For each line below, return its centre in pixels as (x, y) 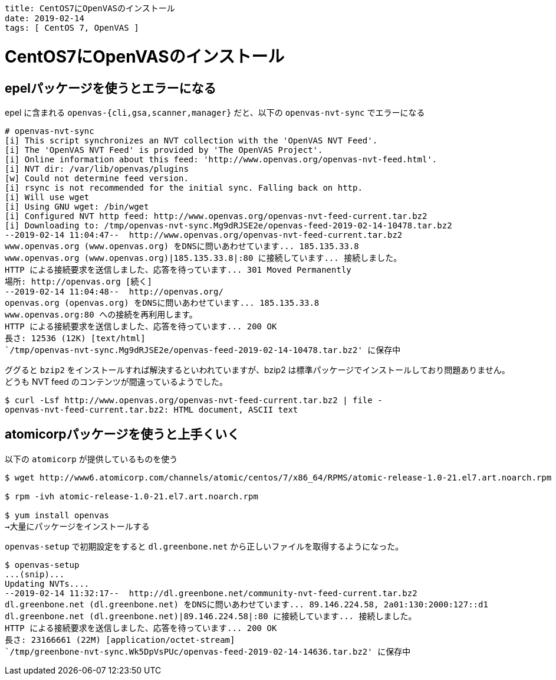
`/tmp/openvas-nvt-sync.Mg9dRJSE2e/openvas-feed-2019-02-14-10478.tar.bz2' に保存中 (203, 350)
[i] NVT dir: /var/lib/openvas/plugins (97, 169)
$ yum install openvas (57, 515)
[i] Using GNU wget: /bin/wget (77, 206)
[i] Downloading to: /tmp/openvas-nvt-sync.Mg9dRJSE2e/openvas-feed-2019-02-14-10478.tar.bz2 (228, 225)
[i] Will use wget (47, 197)
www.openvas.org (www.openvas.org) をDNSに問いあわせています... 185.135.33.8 (182, 246)
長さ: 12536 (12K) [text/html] (75, 338)
